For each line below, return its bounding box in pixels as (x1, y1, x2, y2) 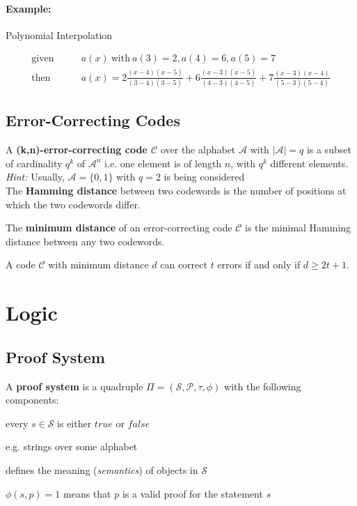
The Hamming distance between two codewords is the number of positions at (6, 183, 347, 198)
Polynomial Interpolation (6, 27, 113, 42)
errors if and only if (217, 257, 301, 272)
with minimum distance (48, 257, 149, 272)
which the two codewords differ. (6, 197, 141, 211)
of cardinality (6, 155, 63, 170)
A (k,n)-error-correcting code (6, 142, 148, 157)
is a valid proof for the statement (122, 486, 263, 500)
